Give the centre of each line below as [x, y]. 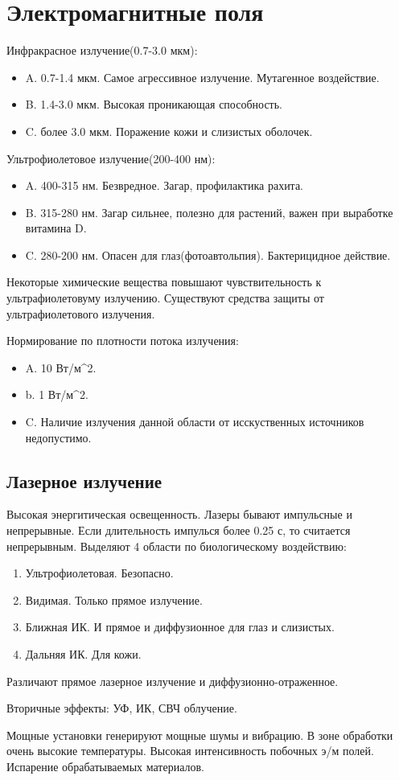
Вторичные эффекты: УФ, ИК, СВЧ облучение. [122, 708]
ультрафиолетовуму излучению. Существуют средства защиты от [165, 298]
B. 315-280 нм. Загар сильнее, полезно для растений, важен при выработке [209, 212]
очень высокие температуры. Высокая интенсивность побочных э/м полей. [190, 751]
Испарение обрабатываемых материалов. [105, 766]
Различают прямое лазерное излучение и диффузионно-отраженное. [173, 681]
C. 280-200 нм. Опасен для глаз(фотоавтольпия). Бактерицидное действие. [208, 255]
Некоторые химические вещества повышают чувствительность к [164, 282]
